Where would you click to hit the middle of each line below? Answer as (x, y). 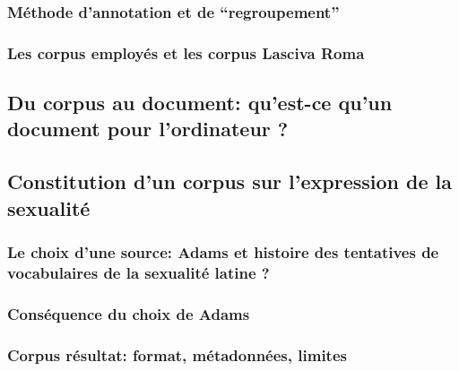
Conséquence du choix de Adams (129, 313)
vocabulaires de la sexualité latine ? (139, 272)
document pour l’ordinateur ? (148, 129)
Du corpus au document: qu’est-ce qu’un (200, 103)
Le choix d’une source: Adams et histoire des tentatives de (223, 251)
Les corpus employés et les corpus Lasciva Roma (186, 52)
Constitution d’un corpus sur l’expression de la (230, 181)
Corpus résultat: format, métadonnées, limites (177, 354)
